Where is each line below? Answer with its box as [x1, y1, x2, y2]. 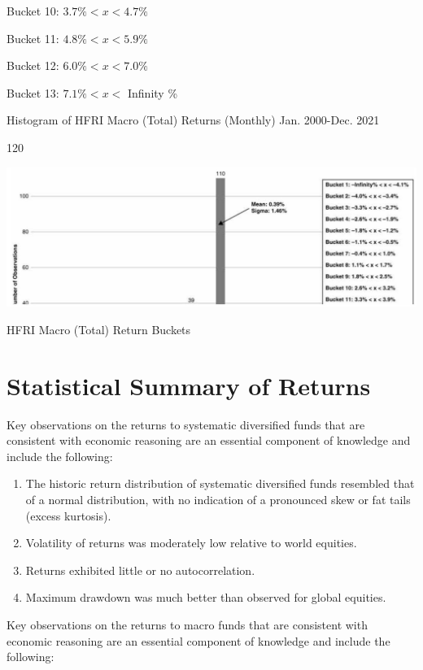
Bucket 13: [7, 84, 59, 101]
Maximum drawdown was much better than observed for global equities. [25, 589, 386, 606]
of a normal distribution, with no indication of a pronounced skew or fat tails [25, 491, 411, 508]
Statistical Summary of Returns [7, 368, 371, 402]
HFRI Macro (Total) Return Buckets [7, 320, 191, 337]
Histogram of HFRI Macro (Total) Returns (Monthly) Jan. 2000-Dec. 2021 [7, 111, 380, 128]
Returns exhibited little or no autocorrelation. [25, 561, 255, 578]
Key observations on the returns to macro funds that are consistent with [7, 616, 368, 633]
